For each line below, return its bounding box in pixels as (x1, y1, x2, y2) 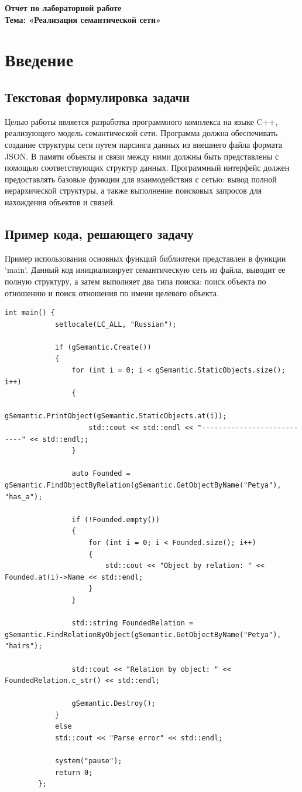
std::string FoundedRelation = (71, 619, 194, 628)
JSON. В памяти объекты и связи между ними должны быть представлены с (5, 150, 279, 162)
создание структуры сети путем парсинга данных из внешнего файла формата (5, 138, 282, 150)
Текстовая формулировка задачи (5, 87, 190, 106)
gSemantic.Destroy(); (71, 699, 156, 708)
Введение (5, 48, 74, 72)
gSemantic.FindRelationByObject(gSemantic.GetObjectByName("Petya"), (5, 630, 282, 639)
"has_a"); (5, 492, 43, 501)
